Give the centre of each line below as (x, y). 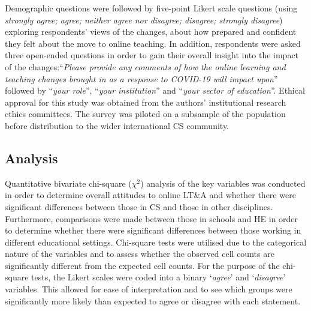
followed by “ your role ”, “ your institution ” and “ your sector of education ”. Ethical (155, 90)
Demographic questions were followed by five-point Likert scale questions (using (151, 8)
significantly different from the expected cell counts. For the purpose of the (142, 265)
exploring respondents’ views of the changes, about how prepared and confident (151, 32)
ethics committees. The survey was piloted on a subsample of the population (145, 114)
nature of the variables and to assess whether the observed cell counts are (140, 254)
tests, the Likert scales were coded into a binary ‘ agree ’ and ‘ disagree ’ (158, 277)
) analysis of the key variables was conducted (223, 183)
